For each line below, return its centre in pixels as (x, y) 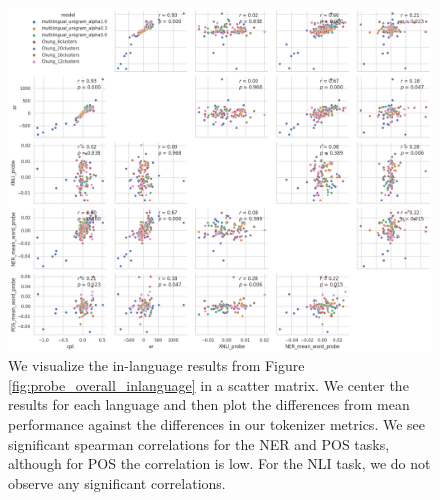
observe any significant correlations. (117, 482)
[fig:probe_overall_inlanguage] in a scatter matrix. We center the (208, 384)
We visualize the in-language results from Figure (156, 365)
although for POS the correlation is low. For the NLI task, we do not (219, 463)
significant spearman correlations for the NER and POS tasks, (199, 443)
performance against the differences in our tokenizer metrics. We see (216, 424)
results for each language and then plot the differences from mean (209, 404)
